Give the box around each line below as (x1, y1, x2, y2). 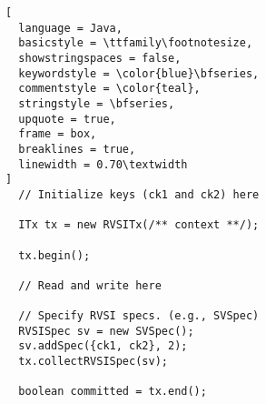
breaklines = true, (18, 142, 136, 156)
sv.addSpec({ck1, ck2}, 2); (18, 339, 188, 353)
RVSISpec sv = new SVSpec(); (18, 324, 194, 338)
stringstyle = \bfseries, (18, 96, 175, 110)
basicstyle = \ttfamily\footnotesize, (18, 36, 253, 50)
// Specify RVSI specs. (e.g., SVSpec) (18, 309, 260, 323)
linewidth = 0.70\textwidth (18, 157, 188, 171)
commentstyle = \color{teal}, (18, 82, 201, 96)
